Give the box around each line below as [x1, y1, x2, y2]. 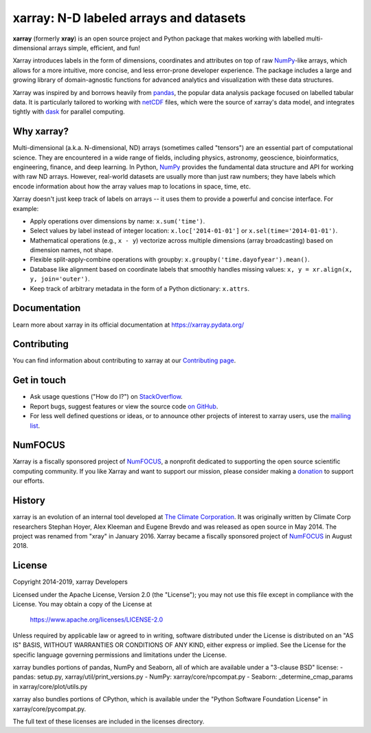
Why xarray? [12, 126, 69, 138]
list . [30, 422, 41, 430]
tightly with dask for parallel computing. [12, 107, 125, 116]
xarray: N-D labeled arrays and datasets [12, 10, 247, 25]
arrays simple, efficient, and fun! [48, 43, 141, 52]
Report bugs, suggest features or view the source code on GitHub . [30, 402, 218, 411]
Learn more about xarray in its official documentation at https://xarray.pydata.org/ [12, 320, 244, 329]
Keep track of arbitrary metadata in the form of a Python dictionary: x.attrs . [30, 284, 250, 292]
